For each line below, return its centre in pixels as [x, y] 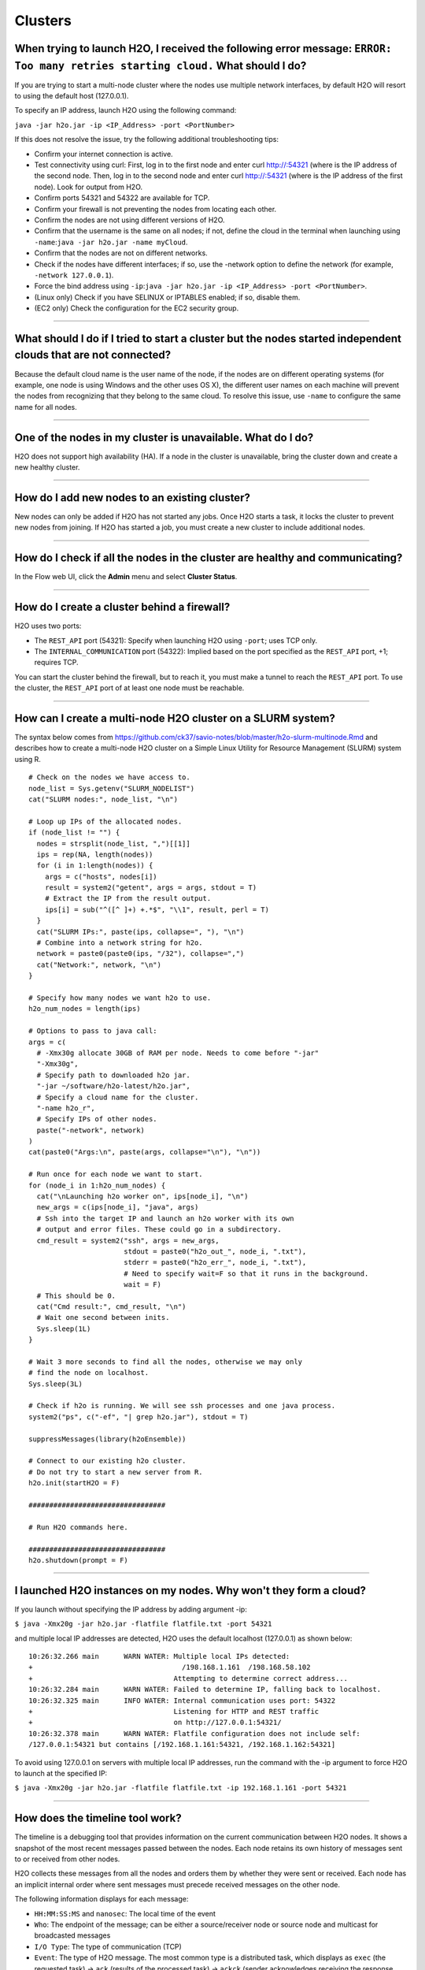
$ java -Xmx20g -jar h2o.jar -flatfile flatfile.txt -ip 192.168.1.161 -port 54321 [181, 1788]
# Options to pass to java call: [93, 1031]
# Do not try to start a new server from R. [116, 1472]
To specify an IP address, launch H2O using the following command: [126, 110]
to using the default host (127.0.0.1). [72, 96]
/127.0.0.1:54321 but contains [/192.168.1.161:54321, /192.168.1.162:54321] [182, 1745]
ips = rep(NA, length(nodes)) [95, 854]
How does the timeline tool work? [98, 1818]
